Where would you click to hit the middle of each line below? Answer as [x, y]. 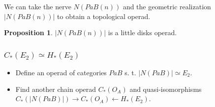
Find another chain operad [56, 89]
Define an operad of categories [61, 72]
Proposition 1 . [28, 32]
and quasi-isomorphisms [166, 89]
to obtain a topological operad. [104, 16]
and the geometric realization [167, 6]
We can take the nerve [38, 6]
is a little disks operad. [142, 32]
